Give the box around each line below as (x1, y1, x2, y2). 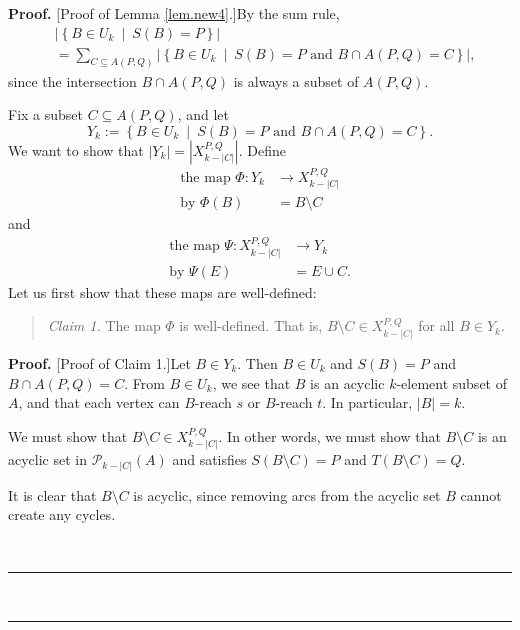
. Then (237, 352, 278, 373)
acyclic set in (8, 449, 88, 470)
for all (418, 315, 455, 336)
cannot (460, 484, 502, 505)
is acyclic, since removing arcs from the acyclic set (133, 484, 441, 505)
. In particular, (322, 392, 413, 413)
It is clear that (8, 484, 97, 505)
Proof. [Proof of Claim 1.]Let (8, 352, 191, 373)
